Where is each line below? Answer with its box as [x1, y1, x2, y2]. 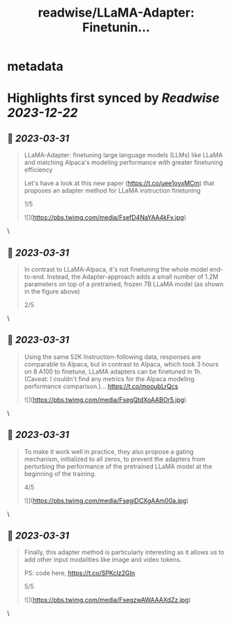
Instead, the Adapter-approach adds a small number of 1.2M [47, 272, 219, 281]
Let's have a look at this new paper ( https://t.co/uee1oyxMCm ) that [24, 179, 214, 188]
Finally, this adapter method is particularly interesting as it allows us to [24, 548, 225, 556]
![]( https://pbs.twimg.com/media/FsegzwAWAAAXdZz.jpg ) [24, 596, 192, 604]
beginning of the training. [24, 469, 97, 477]
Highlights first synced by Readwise [7, 90, 220, 106]
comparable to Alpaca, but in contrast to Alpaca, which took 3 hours [24, 360, 219, 368]
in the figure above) [24, 288, 81, 295]
